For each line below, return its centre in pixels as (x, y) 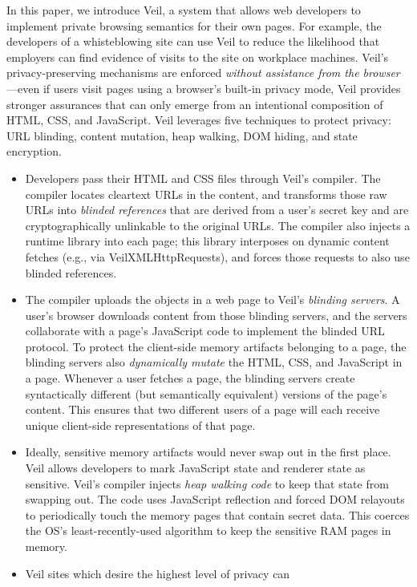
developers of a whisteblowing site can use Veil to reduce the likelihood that (193, 41)
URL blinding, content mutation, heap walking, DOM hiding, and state (182, 135)
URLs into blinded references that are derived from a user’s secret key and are (217, 210)
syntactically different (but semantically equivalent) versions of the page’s (206, 393)
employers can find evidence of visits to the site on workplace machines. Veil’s (198, 57)
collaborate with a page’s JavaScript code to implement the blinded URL (205, 331)
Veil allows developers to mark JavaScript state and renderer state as (195, 468)
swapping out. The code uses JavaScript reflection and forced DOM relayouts (215, 499)
